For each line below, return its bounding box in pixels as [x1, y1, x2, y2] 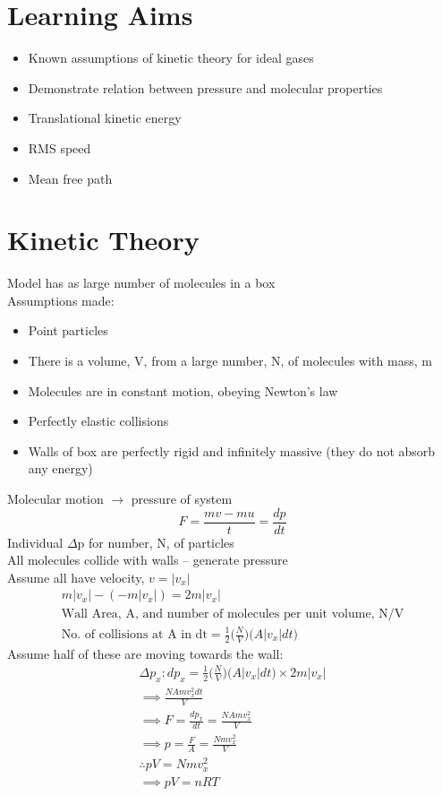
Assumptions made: [7, 290, 115, 309]
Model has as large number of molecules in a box [7, 273, 276, 292]
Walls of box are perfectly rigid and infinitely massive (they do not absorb [28, 441, 436, 460]
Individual [7, 532, 64, 551]
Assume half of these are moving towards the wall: [7, 644, 284, 662]
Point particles [28, 321, 108, 340]
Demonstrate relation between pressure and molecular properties [28, 78, 383, 97]
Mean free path [28, 169, 113, 187]
